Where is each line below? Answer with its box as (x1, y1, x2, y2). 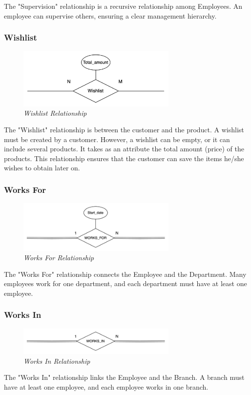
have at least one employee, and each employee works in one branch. (4, 381, 209, 392)
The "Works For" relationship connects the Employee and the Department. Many (4, 269, 247, 279)
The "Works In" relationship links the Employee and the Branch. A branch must (4, 372, 245, 382)
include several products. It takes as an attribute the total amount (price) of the (4, 144, 245, 154)
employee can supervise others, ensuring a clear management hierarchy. (4, 10, 217, 21)
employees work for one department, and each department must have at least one (4, 278, 247, 289)
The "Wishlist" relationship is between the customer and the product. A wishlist (4, 124, 244, 134)
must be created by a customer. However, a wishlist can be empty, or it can (4, 134, 230, 144)
